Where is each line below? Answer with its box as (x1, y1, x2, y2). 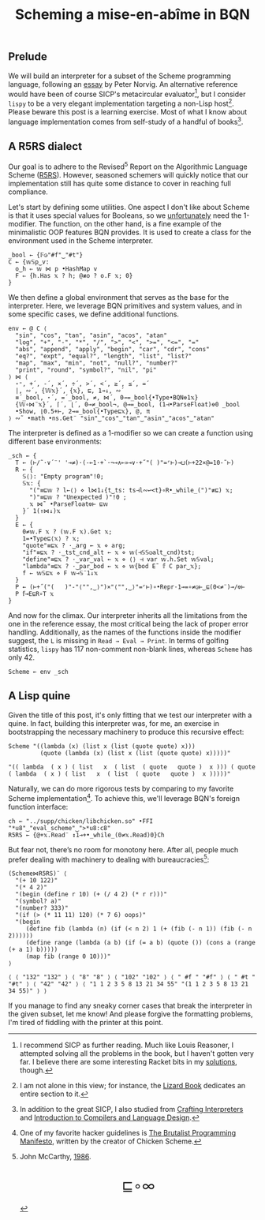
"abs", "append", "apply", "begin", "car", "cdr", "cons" (15, 346, 211, 354)
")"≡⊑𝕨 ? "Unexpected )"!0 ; (28, 493, 127, 502)
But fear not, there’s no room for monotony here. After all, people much (8, 844, 239, 854)
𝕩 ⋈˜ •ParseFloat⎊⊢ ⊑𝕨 (28, 500, 109, 508)
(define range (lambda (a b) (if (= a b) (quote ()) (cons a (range (25, 939, 256, 947)
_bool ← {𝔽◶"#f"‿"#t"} (8, 251, 84, 260)
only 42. (8, 653, 35, 662)
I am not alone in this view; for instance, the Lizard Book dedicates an (19, 1081, 246, 1091)
